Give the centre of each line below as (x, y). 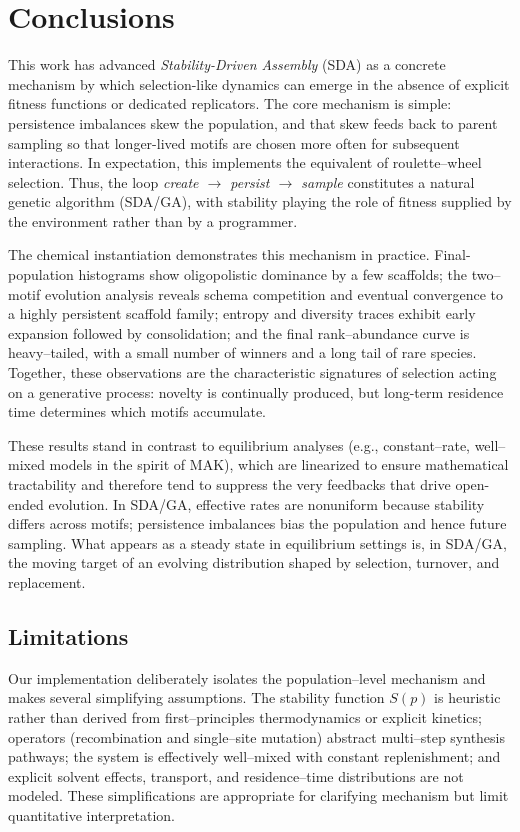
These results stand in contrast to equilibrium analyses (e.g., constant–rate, (239, 444)
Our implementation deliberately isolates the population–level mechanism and (247, 677)
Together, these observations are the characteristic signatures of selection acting (252, 372)
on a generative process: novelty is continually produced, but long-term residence (256, 391)
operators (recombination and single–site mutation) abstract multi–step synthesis (256, 736)
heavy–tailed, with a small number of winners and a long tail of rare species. (242, 352)
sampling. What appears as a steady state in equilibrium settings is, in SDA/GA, (257, 542)
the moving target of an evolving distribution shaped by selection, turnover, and (254, 562)
